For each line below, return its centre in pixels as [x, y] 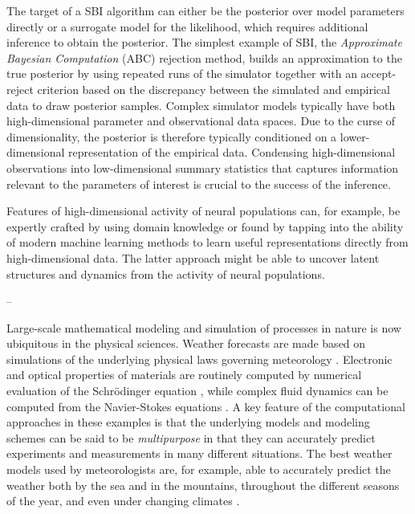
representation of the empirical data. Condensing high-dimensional [232, 152]
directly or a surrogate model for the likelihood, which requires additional [187, 26]
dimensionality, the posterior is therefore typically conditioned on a [172, 136]
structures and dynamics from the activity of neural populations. [166, 273]
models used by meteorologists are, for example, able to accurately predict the [199, 469]
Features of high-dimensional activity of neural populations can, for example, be [203, 211]
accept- [378, 73]
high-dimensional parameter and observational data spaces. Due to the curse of [201, 121]
